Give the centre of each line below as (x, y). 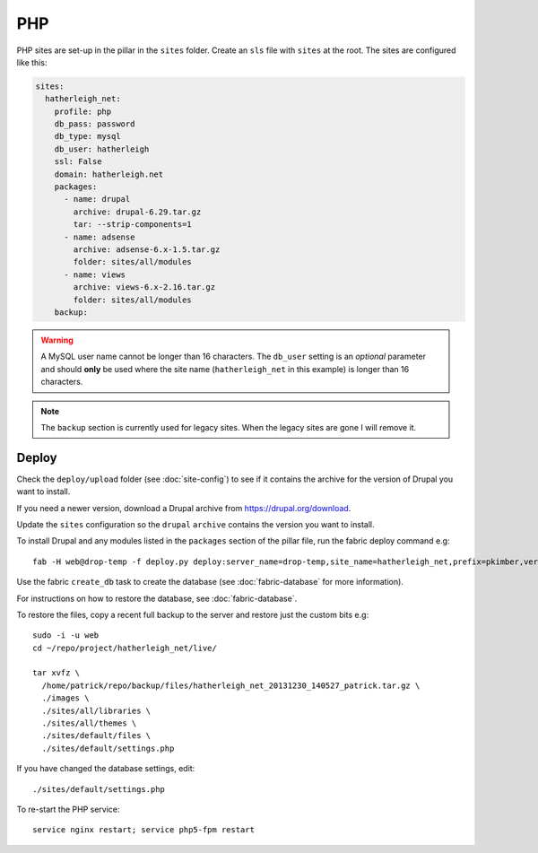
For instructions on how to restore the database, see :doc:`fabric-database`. (157, 598)
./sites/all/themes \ (89, 723)
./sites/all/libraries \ (96, 710)
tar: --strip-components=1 (132, 225)
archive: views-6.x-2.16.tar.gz (144, 287)
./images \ (65, 698)
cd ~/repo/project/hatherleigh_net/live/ (125, 648)
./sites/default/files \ (96, 736)
